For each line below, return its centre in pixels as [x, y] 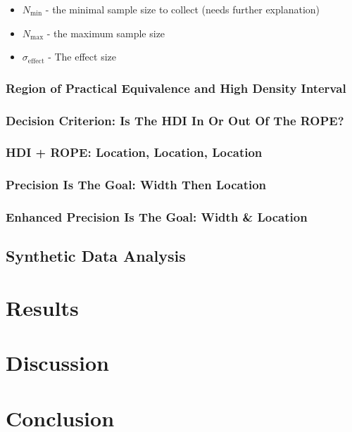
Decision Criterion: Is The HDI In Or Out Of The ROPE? [175, 120]
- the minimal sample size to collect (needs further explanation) [183, 9]
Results [42, 307]
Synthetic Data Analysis [96, 256]
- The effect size [82, 57]
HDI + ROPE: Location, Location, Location [134, 152]
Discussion [57, 363]
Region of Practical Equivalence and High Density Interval [176, 88]
